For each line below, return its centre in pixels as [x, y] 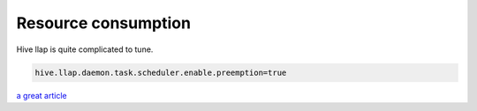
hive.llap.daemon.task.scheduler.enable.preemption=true [161, 72]
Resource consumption [104, 23]
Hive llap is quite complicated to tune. [85, 49]
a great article [42, 95]
